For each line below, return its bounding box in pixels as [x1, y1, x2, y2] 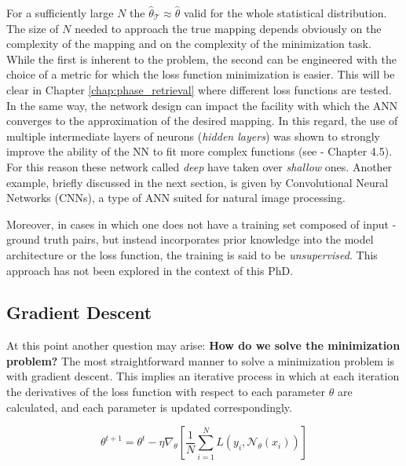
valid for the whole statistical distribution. [183, 5, 387, 20]
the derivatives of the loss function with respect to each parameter [6, 383, 326, 400]
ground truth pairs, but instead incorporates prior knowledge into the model [6, 231, 374, 248]
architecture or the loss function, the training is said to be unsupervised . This [6, 246, 378, 262]
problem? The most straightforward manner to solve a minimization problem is [6, 352, 395, 369]
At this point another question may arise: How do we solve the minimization [6, 337, 401, 354]
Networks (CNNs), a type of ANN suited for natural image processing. [6, 189, 346, 206]
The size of [6, 20, 59, 36]
